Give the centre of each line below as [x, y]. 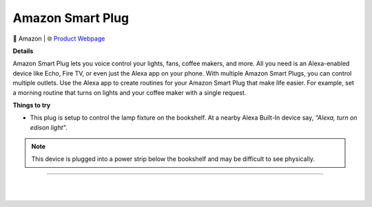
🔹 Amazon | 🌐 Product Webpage [59, 39]
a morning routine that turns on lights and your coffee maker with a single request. [130, 92]
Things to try [32, 105]
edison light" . [49, 127]
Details [23, 51]
